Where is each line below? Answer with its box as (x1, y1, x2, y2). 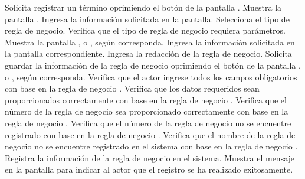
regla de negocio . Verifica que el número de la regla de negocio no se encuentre (5, 116, 291, 129)
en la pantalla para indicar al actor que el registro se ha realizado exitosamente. (5, 163, 293, 175)
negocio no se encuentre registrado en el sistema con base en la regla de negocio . (5, 140, 298, 152)
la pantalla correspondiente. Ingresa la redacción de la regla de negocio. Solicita (5, 47, 292, 60)
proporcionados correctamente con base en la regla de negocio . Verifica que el (5, 93, 287, 106)
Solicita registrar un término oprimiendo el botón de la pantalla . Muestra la (5, 1, 282, 13)
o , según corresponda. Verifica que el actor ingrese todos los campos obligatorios (5, 70, 297, 83)
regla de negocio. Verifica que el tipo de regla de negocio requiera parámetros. (5, 24, 286, 37)
